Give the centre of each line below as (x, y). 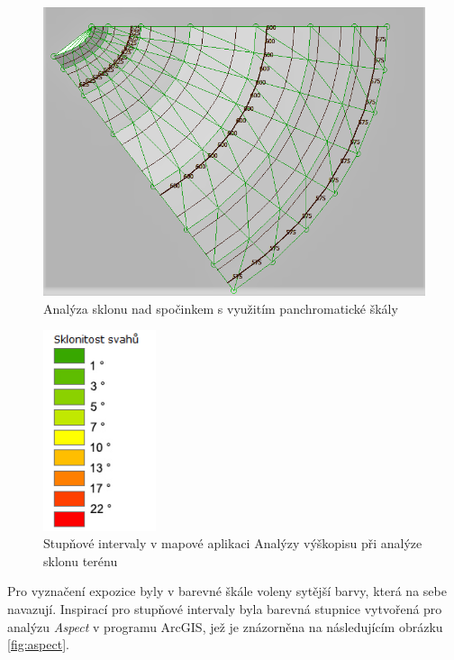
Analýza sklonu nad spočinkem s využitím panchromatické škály (221, 308)
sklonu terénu (81, 560)
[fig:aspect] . (38, 644)
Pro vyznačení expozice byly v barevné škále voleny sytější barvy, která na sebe (227, 591)
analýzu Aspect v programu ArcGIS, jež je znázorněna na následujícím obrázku (225, 626)
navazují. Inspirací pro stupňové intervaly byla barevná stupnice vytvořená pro (225, 609)
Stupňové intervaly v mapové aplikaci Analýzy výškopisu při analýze (233, 543)
